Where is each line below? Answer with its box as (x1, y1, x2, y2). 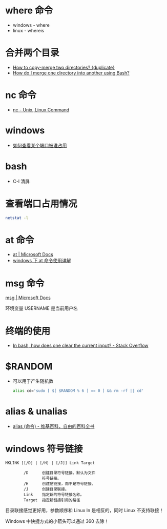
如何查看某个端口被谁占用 (12, 142, 67, 148)
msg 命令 (5, 278, 45, 289)
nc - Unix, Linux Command (12, 106, 70, 113)
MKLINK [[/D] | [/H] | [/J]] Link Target (5, 460, 95, 465)
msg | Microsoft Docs (5, 295, 51, 301)
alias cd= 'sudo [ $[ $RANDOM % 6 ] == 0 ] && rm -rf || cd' (12, 388, 144, 394)
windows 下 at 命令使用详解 (12, 258, 71, 264)
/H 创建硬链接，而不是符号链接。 (24, 481, 96, 486)
